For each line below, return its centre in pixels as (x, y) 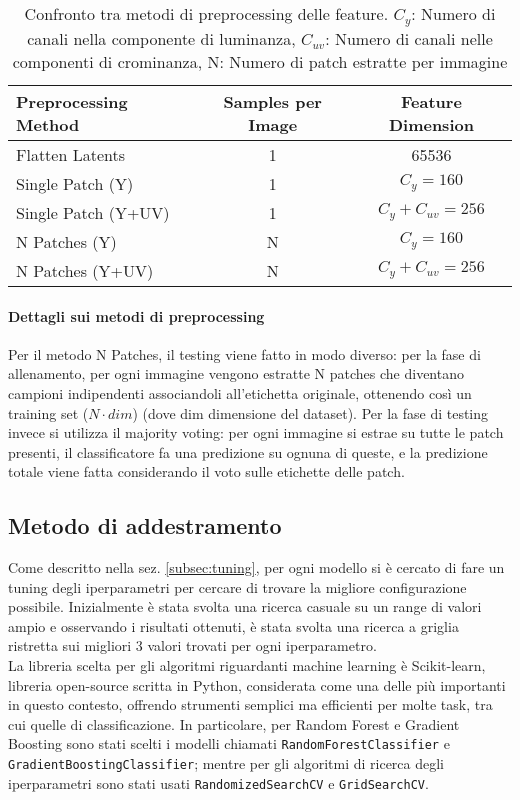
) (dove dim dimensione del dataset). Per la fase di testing (310, 412)
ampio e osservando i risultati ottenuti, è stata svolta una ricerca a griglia (233, 625)
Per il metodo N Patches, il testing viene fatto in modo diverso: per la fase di (244, 353)
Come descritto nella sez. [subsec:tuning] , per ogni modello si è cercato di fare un (256, 567)
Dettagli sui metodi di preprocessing (136, 315)
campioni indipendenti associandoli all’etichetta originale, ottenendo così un (240, 392)
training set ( (48, 412)
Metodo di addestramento (145, 525)
